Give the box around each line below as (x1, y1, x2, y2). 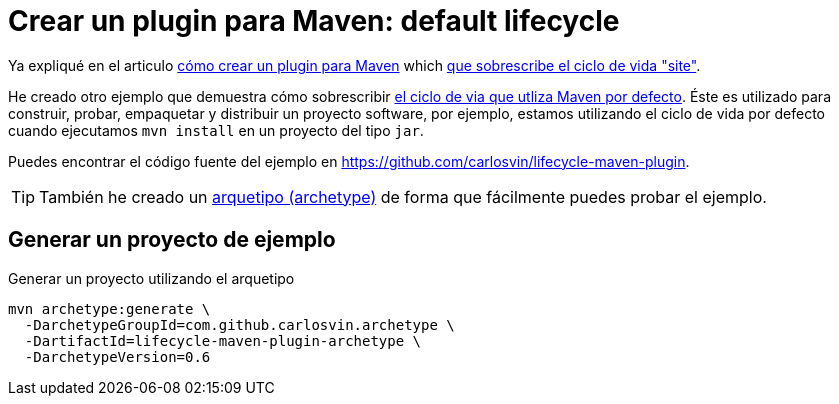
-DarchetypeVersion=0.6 (24, 348, 211, 365)
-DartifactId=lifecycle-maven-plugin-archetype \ (24, 332, 422, 349)
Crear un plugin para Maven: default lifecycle (8, 4, 620, 38)
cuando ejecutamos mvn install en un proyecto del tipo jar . (8, 121, 424, 139)
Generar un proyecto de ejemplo (8, 227, 336, 253)
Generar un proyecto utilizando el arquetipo (8, 269, 295, 287)
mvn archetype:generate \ (8, 300, 211, 317)
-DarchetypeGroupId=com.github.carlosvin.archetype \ (24, 316, 455, 333)
